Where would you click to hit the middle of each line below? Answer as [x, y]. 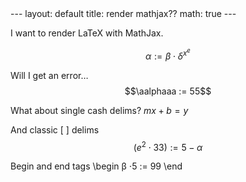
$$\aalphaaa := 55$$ [168, 91]
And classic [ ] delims [55, 129]
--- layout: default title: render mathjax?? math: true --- [123, 13]
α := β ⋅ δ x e [168, 54]
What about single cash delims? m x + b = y [99, 110]
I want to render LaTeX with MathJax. [87, 33]
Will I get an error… [49, 75]
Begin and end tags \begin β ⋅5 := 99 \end [96, 166]
